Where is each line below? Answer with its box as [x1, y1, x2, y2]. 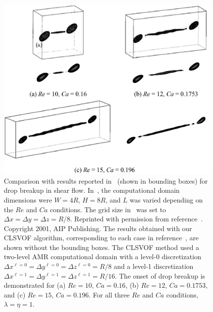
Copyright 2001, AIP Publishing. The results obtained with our [4, 223, 192, 233]
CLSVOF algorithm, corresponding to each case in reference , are [4, 233, 199, 243]
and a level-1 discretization [114, 261, 194, 271]
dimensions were [4, 194, 52, 204]
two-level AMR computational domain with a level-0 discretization [4, 251, 201, 262]
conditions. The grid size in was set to [50, 204, 166, 214]
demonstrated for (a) [4, 280, 66, 290]
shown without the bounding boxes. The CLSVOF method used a [4, 242, 199, 252]
